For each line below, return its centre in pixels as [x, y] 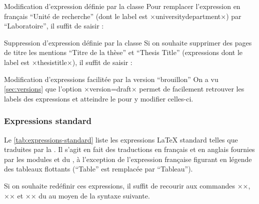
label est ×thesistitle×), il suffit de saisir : [68, 62]
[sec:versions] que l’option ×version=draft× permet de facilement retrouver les [124, 89]
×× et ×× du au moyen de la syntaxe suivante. [77, 195]
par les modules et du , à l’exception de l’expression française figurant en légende [128, 159]
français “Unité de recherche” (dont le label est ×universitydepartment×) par [123, 16]
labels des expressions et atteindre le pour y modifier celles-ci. [99, 98]
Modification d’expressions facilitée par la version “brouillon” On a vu [111, 79]
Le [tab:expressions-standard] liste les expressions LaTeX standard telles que [121, 139]
